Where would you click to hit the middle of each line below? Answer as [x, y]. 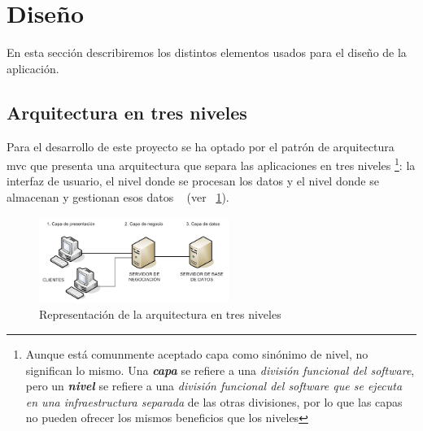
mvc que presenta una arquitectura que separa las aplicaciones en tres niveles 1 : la [211, 164]
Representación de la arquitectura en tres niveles [160, 314]
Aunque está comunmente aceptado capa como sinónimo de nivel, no [197, 353]
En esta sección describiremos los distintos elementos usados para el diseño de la [207, 52]
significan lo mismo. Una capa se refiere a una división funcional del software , [220, 370]
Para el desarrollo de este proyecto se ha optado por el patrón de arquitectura [201, 146]
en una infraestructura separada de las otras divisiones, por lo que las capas [214, 401]
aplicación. [33, 68]
